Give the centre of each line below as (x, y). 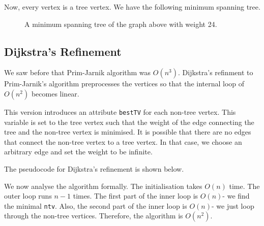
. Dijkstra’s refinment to (216, 72)
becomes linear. (55, 93)
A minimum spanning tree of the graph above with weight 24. (121, 24)
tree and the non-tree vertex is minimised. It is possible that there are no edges (128, 132)
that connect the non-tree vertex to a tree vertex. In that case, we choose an (123, 141)
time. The (244, 186)
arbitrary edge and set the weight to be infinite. (78, 152)
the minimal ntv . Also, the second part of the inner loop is (96, 205)
